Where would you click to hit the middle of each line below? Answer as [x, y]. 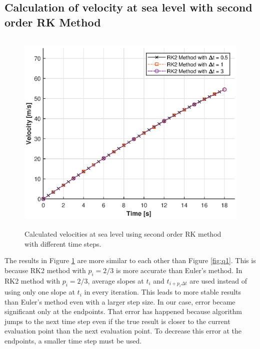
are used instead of [218, 280]
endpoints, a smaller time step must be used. [73, 341]
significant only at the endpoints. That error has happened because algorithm [123, 311]
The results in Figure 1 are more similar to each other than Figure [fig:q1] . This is [130, 260]
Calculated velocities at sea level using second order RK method [123, 234]
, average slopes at [116, 280]
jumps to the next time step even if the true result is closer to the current [117, 321]
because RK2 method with [45, 270]
